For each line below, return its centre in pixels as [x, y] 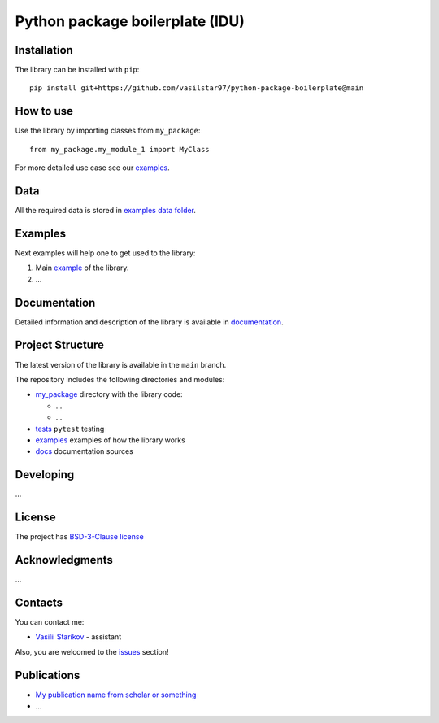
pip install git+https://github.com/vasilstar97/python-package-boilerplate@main [197, 88]
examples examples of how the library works [111, 440]
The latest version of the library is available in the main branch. [121, 364]
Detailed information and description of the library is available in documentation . [149, 322]
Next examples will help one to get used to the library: [105, 253]
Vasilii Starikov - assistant [78, 637]
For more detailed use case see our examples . [92, 168]
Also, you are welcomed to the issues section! [92, 651]
